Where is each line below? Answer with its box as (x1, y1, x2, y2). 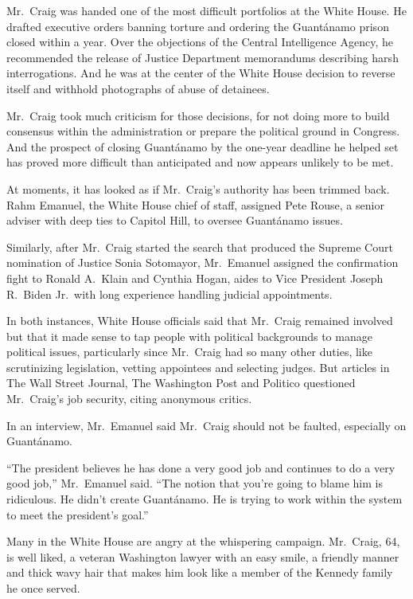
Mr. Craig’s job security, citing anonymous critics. (6, 390, 252, 407)
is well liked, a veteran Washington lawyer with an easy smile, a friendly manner (6, 548, 399, 565)
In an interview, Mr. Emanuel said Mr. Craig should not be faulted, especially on (6, 417, 407, 433)
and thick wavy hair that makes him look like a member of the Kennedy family (6, 564, 393, 581)
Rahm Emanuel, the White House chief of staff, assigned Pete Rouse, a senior (6, 196, 384, 213)
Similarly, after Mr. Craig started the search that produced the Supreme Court (6, 238, 393, 255)
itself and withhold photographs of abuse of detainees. (6, 80, 270, 96)
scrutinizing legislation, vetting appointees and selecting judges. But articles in (6, 358, 390, 375)
